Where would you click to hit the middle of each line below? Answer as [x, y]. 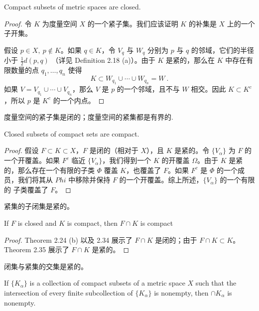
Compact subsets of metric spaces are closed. [72, 6]
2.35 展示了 [51, 249]
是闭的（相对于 [114, 150]
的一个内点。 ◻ [79, 100]
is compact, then [92, 223]
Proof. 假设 [21, 150]
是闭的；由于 [176, 239]
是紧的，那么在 [191, 60]
